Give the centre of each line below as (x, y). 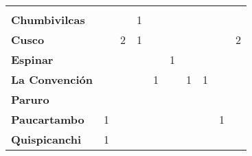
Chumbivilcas (48, 20)
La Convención (52, 79)
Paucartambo (48, 119)
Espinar (32, 59)
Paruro (30, 99)
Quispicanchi (46, 139)
